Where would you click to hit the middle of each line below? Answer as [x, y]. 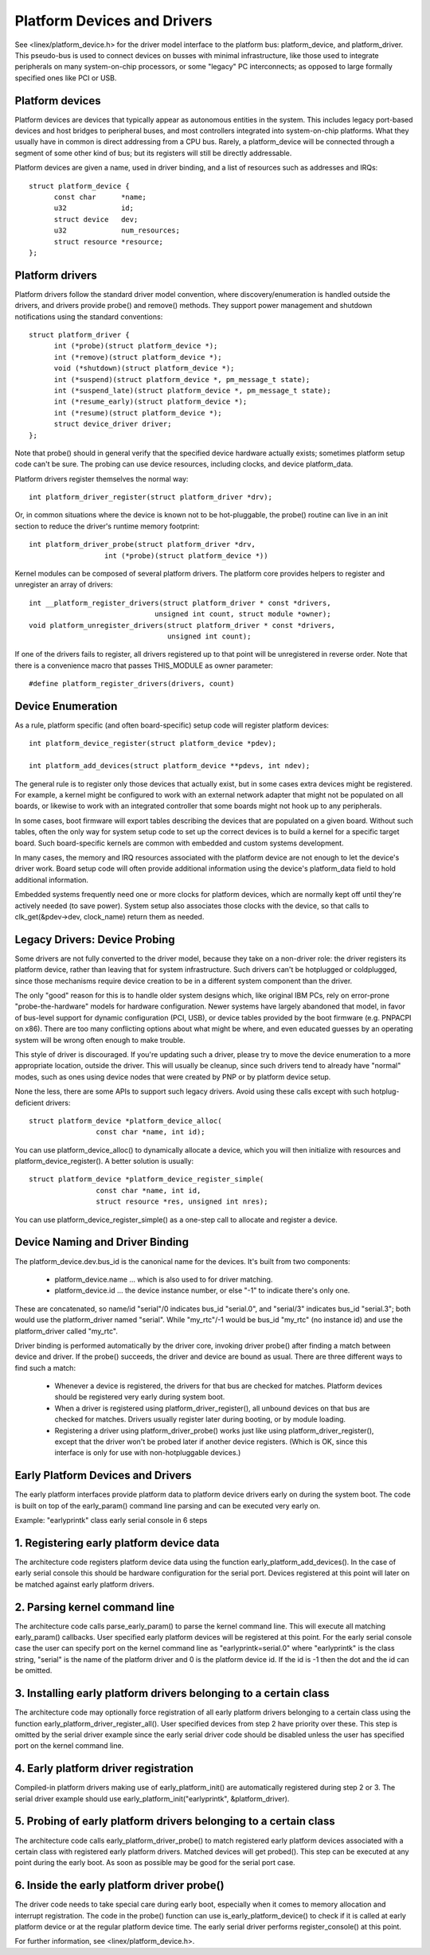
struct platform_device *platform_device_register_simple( [147, 1179]
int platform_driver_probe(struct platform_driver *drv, [143, 544]
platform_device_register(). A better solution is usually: [104, 1161]
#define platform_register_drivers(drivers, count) [132, 684]
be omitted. [33, 1671]
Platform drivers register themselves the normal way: [102, 478]
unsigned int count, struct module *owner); [242, 614]
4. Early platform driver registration [104, 1768]
